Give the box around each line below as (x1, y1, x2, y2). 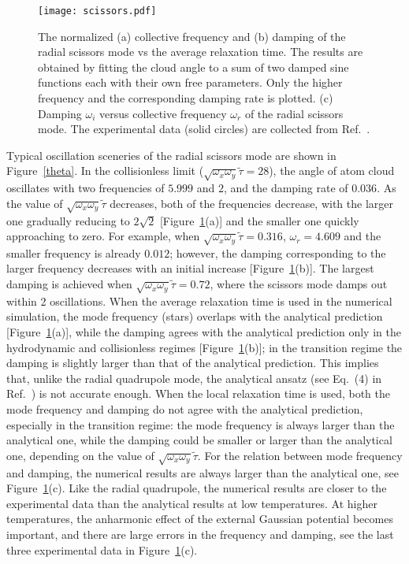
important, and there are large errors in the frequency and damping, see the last (6, 525, 394, 542)
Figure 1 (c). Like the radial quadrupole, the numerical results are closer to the (6, 480, 387, 496)
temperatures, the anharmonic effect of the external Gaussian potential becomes (6, 510, 393, 527)
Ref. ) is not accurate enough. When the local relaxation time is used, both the (6, 385, 391, 402)
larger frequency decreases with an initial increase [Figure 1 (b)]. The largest (6, 260, 374, 276)
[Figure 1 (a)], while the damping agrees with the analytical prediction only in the (6, 324, 401, 340)
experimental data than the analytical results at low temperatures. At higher (6, 495, 377, 511)
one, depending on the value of (6, 447, 154, 463)
